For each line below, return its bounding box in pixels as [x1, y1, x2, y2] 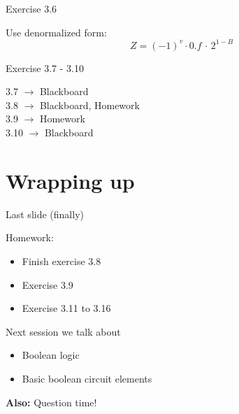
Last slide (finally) [6, 206, 84, 221]
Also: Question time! [6, 394, 97, 409]
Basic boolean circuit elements [22, 371, 152, 385]
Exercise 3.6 [6, 1, 57, 15]
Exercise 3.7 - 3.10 [6, 60, 84, 75]
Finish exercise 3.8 [22, 253, 101, 268]
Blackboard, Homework [39, 97, 140, 112]
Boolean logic [22, 348, 80, 362]
